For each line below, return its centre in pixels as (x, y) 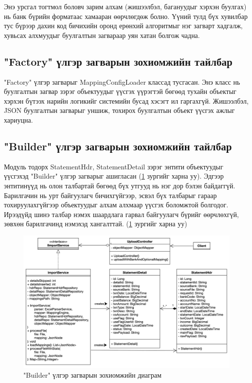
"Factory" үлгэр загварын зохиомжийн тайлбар (118, 61)
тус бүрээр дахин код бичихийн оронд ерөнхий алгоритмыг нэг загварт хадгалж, (123, 26)
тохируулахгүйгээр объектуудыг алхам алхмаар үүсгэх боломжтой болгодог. (116, 205)
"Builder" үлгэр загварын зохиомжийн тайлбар (118, 146)
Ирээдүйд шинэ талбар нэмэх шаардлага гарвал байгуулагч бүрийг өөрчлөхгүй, (121, 214)
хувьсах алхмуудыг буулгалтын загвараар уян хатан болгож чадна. (102, 35)
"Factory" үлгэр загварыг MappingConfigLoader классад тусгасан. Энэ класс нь (122, 82)
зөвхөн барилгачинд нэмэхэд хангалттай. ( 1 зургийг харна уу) (96, 224)
